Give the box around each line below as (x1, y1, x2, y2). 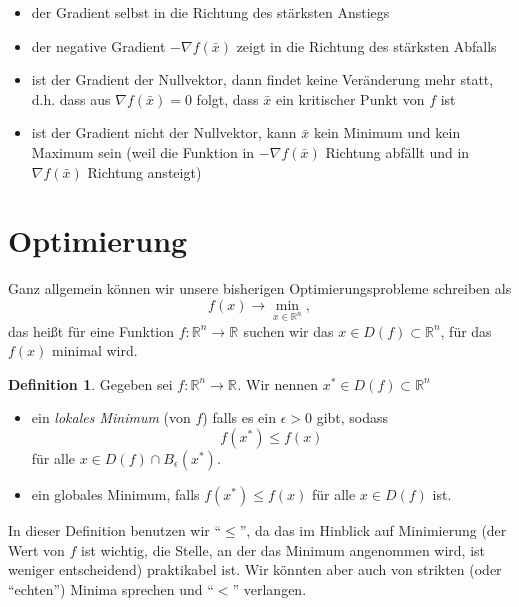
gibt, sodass (316, 407, 389, 428)
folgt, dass (196, 88, 259, 109)
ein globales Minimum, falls (31, 484, 200, 505)
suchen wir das (243, 320, 334, 341)
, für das (440, 320, 492, 341)
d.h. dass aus (31, 88, 111, 109)
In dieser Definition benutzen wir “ (8, 520, 222, 541)
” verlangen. (232, 578, 307, 599)
